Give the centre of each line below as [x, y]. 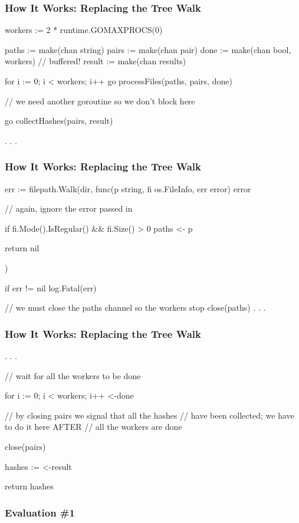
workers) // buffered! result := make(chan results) [96, 61]
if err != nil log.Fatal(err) [51, 287]
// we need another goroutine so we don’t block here [100, 101]
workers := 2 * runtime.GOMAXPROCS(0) [84, 30]
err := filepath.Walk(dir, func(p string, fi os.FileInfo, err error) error [128, 188]
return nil [22, 248]
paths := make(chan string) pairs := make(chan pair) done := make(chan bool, [148, 49]
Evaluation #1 [40, 512]
